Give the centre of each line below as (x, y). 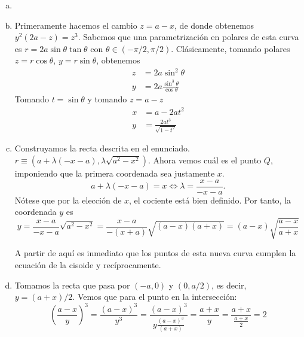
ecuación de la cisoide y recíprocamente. (88, 264)
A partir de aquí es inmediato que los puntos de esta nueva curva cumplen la (155, 253)
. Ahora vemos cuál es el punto (205, 160)
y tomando (107, 99)
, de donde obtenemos (214, 25)
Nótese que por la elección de (68, 200)
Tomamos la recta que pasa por (72, 285)
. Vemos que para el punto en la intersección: (155, 297)
